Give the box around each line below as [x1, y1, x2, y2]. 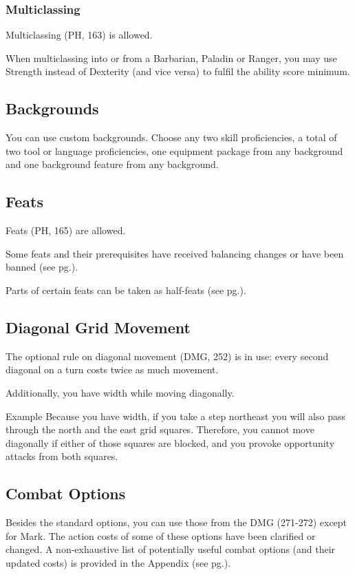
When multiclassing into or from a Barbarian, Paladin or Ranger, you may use [6, 50, 337, 65]
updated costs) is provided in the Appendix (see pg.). [6, 555, 231, 569]
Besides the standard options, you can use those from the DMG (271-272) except [6, 515, 347, 530]
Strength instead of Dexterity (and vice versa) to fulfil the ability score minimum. [6, 64, 350, 79]
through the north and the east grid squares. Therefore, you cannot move [6, 422, 314, 437]
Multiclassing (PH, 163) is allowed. [6, 28, 153, 42]
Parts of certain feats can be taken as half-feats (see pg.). [6, 282, 246, 297]
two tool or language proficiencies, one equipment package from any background [6, 143, 343, 158]
